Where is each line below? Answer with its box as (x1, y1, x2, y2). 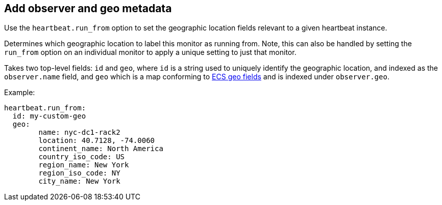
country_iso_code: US (38, 153, 125, 161)
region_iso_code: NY (38, 169, 120, 178)
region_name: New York (38, 161, 129, 169)
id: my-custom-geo (12, 112, 86, 121)
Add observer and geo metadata (4, 2, 172, 15)
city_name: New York (38, 177, 120, 186)
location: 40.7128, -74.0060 (38, 136, 155, 145)
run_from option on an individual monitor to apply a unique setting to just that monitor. (4, 48, 297, 57)
